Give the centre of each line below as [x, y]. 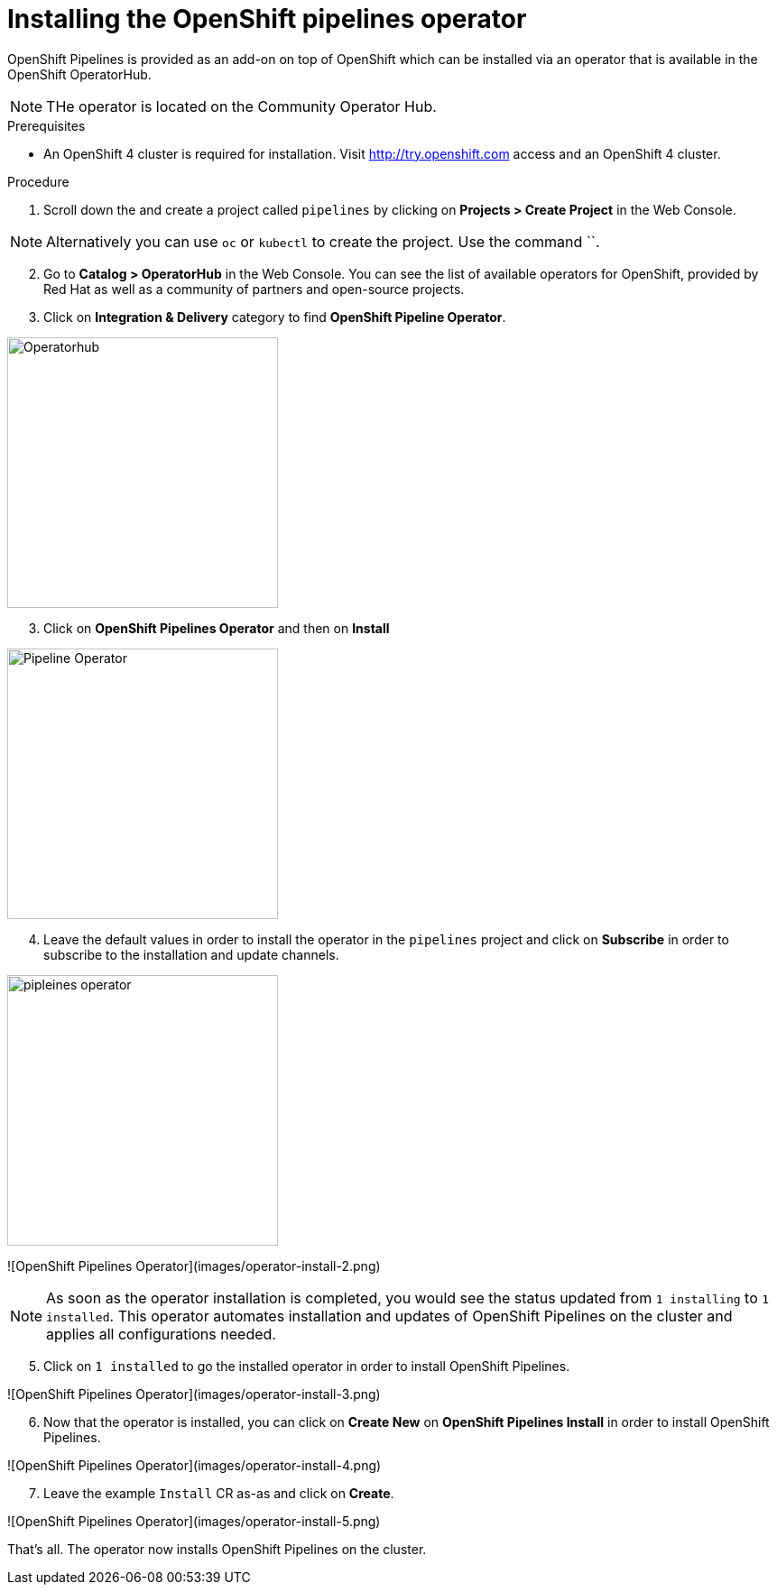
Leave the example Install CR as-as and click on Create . [219, 1493]
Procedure [38, 181]
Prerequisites [46, 125]
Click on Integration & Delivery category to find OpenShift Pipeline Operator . [275, 317]
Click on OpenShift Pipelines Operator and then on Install [217, 628]
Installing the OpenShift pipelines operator [267, 19]
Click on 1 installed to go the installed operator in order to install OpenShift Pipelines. [307, 1366]
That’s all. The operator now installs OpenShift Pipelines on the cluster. [217, 1549]
